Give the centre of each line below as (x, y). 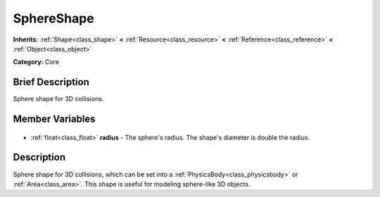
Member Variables (54, 119)
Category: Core (36, 62)
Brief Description (51, 82)
